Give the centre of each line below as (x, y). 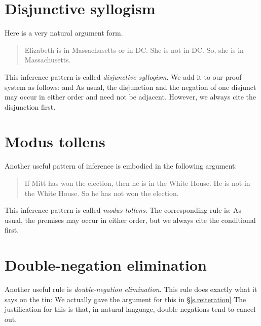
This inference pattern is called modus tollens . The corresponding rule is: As (123, 210)
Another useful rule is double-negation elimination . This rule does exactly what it (131, 289)
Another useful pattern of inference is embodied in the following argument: (121, 166)
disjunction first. (30, 106)
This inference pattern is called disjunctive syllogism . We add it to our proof (123, 76)
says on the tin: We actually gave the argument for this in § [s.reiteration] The (125, 299)
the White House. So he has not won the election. (102, 193)
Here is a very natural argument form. (64, 33)
